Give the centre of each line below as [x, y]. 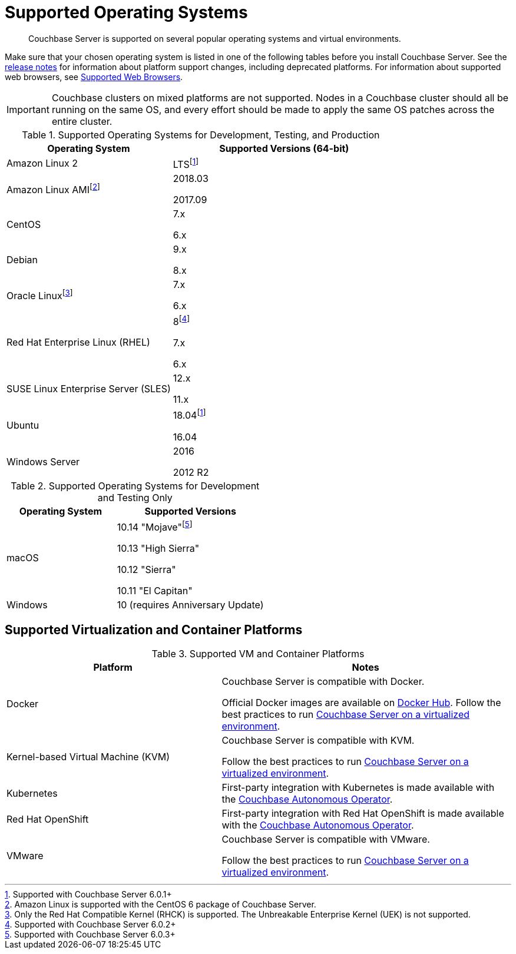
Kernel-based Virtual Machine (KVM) [88, 756]
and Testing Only [135, 497]
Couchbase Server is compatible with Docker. [323, 681]
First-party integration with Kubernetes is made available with [358, 787]
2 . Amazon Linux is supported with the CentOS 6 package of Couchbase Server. [161, 904]
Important [28, 109]
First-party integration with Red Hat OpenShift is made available [363, 813]
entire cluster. [82, 121]
